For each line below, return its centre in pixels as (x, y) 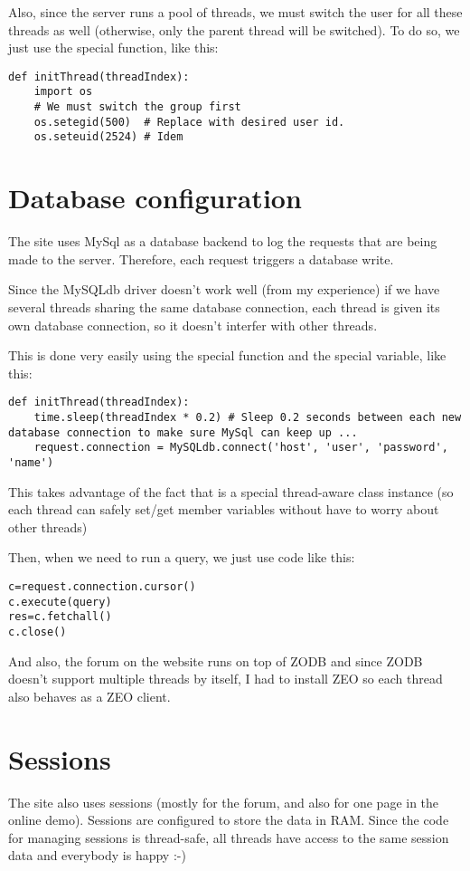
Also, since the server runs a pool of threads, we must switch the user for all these (235, 12)
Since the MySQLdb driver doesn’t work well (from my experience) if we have (224, 289)
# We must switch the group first (137, 107)
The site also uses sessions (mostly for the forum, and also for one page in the (224, 802)
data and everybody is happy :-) (97, 855)
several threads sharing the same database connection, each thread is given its (224, 306)
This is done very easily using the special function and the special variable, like (227, 355)
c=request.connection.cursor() (102, 587)
